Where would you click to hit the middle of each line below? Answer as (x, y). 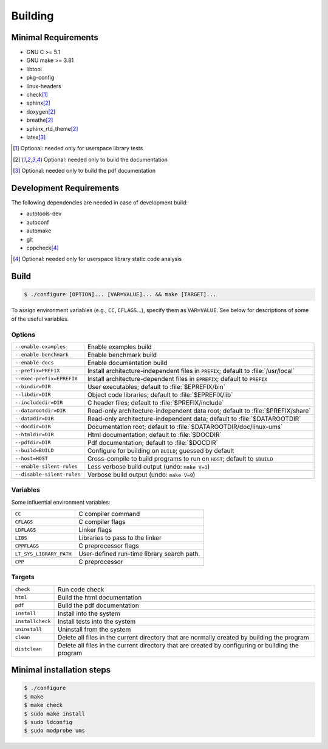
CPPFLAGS (27, 545)
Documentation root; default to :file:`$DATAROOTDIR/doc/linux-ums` (185, 427)
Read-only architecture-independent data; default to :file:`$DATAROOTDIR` (194, 419)
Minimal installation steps (61, 670)
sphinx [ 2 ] (39, 103)
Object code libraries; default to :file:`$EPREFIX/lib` (160, 394)
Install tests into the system (97, 621)
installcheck (33, 622)
